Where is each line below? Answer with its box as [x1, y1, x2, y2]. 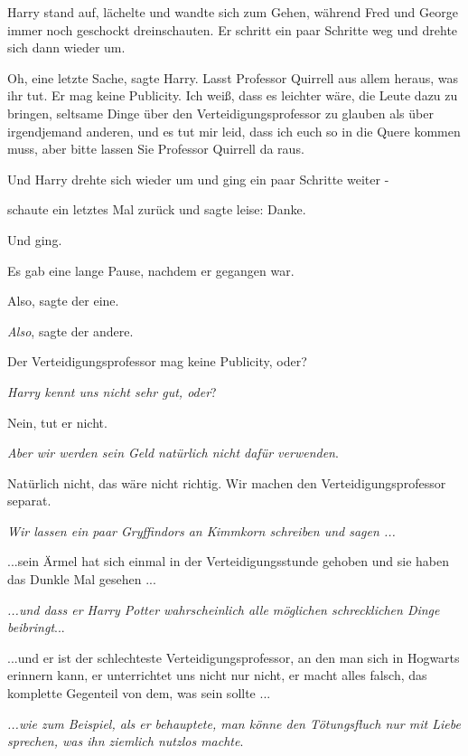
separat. [7, 491, 51, 510]
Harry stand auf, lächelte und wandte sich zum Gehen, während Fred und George [7, 3, 458, 21]
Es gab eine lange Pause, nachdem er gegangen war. [7, 260, 295, 279]
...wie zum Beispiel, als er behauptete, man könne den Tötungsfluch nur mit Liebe [7, 713, 461, 732]
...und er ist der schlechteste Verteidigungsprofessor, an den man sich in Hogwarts [7, 647, 460, 666]
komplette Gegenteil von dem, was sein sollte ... [7, 684, 271, 703]
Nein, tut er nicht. [7, 412, 108, 431]
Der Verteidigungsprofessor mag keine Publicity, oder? [7, 352, 307, 371]
